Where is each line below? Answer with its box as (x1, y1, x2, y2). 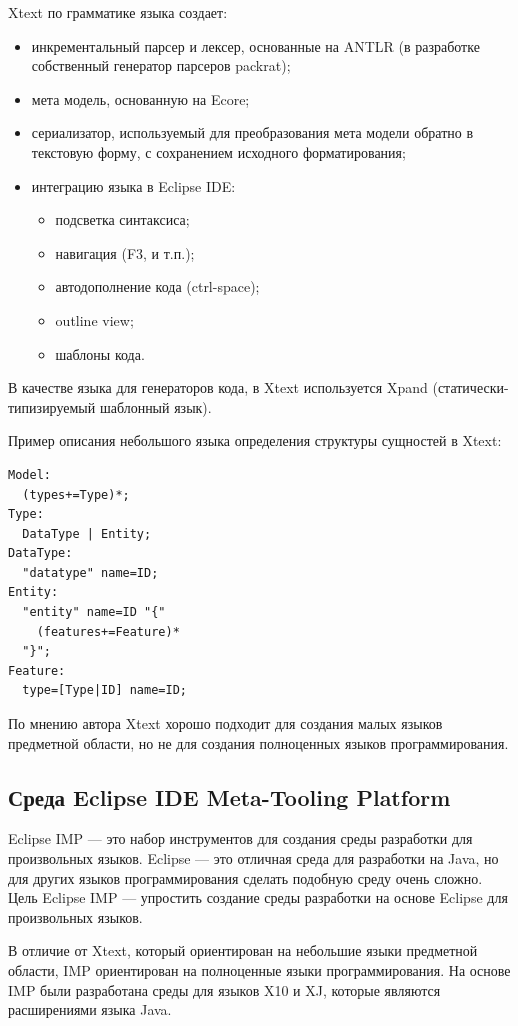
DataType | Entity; (22, 526, 152, 541)
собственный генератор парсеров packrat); (31, 55, 291, 76)
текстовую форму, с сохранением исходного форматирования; (31, 141, 406, 162)
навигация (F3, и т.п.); (55, 242, 195, 263)
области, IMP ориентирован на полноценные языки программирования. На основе (8, 959, 511, 980)
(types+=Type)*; (22, 487, 130, 502)
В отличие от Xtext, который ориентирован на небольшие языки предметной (8, 940, 478, 961)
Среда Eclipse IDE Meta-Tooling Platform (8, 781, 451, 812)
